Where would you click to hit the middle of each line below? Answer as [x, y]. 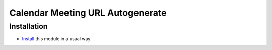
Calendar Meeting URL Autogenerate [88, 13]
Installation [28, 26]
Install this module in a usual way [56, 39]
